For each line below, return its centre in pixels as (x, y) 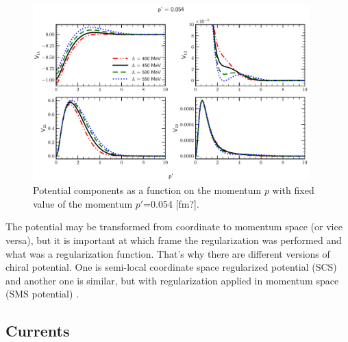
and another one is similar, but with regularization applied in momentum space (172, 280)
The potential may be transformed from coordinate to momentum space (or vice (174, 227)
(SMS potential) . (42, 294)
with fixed (293, 190)
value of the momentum (83, 203)
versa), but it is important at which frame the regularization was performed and (174, 240)
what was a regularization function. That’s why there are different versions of (168, 253)
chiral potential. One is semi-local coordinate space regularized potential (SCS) (171, 267)
